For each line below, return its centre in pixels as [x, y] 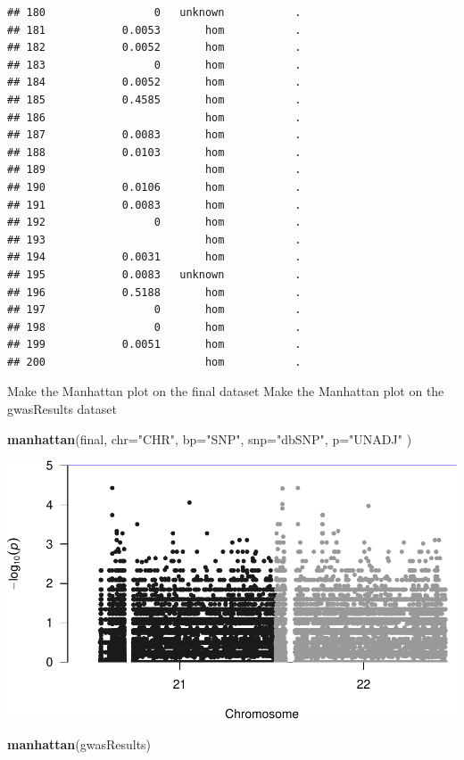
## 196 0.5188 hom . [154, 292]
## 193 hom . [154, 240]
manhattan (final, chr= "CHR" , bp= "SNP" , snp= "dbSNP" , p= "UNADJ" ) [210, 438]
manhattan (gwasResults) [79, 743]
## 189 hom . [154, 170]
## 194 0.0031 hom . [154, 257]
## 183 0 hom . [154, 65]
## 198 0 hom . [154, 327]
